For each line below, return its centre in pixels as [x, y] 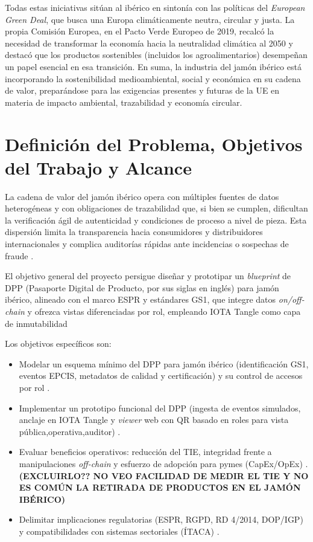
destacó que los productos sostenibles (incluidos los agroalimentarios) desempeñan [156, 55]
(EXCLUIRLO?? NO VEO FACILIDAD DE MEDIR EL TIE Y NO [164, 475]
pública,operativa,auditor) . [70, 431]
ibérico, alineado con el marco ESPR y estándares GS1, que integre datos [141, 299]
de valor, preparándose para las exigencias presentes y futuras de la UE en [142, 90]
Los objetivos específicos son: [58, 344]
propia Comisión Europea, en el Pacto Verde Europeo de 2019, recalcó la [140, 31]
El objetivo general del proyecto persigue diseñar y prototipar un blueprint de [148, 276]
